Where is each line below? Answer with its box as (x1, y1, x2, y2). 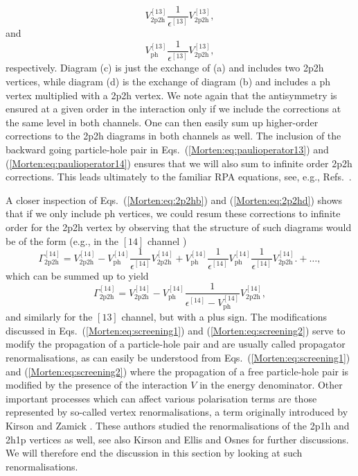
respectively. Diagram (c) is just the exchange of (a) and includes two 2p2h (6, 60, 324, 75)
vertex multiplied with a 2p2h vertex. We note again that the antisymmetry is (6, 87, 337, 102)
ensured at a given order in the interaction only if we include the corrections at (6, 101, 341, 116)
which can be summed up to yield (6, 268, 149, 282)
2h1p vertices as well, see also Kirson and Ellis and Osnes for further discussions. (6, 432, 349, 446)
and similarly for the (6, 309, 93, 324)
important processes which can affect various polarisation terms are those (6, 391, 317, 405)
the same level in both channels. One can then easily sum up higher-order (6, 114, 319, 129)
